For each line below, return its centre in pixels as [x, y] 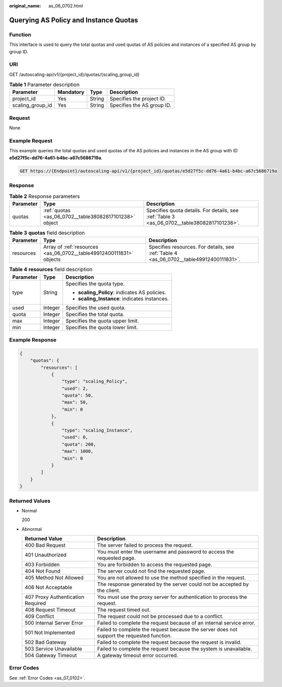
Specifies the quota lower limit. [102, 327]
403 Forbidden [42, 565]
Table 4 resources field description [51, 270]
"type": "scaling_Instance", [97, 430]
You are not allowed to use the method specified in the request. [172, 578]
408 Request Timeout [50, 610]
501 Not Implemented [50, 633]
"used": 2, [75, 388]
